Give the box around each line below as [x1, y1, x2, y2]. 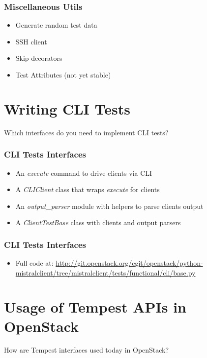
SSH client [15, 36, 47, 46]
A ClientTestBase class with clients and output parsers [15, 217, 181, 228]
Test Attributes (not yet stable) [15, 70, 111, 80]
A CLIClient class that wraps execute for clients [15, 184, 160, 195]
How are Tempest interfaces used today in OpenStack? [4, 344, 169, 355]
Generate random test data [15, 20, 97, 30]
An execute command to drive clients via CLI [15, 167, 152, 178]
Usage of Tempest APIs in [4, 296, 186, 317]
